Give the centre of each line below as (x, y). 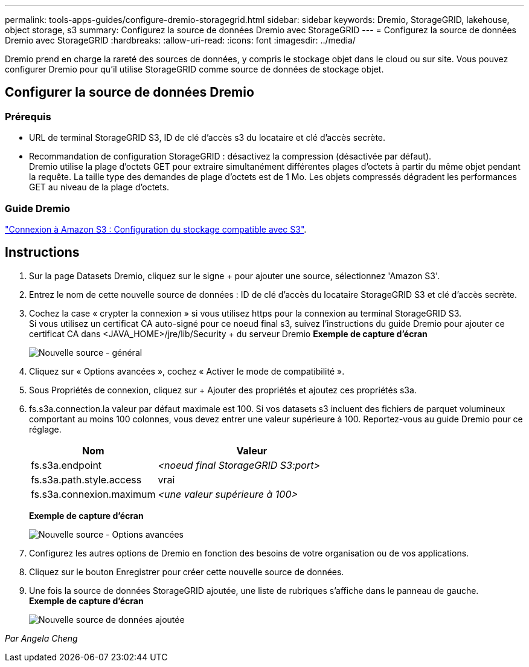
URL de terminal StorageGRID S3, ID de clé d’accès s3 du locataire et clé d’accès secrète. (207, 138)
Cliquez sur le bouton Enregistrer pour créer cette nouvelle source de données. (187, 572)
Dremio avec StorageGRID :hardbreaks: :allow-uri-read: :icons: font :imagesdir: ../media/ (180, 40)
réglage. (45, 429)
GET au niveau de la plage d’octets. (99, 187)
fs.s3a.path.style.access (86, 479)
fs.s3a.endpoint (66, 465)
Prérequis (28, 116)
